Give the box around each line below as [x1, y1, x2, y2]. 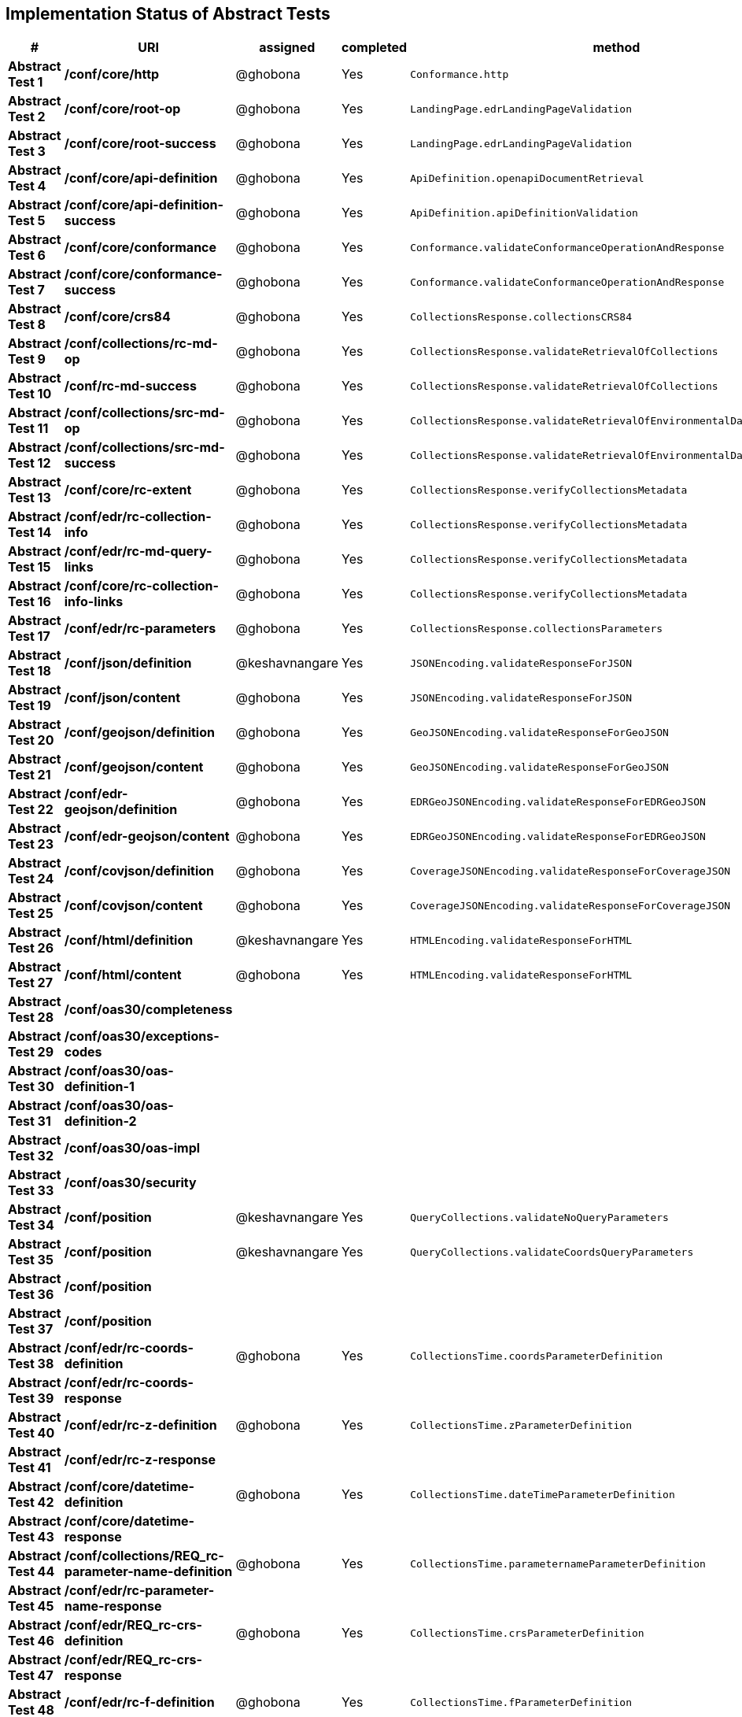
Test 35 [8, 1252, 54, 1268]
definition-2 [64, 1113, 137, 1130]
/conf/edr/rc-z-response [64, 1452, 216, 1468]
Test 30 [8, 1079, 54, 1095]
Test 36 [8, 1286, 54, 1303]
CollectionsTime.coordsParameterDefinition [410, 1349, 663, 1362]
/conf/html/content [64, 967, 182, 983]
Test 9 [8, 351, 46, 368]
